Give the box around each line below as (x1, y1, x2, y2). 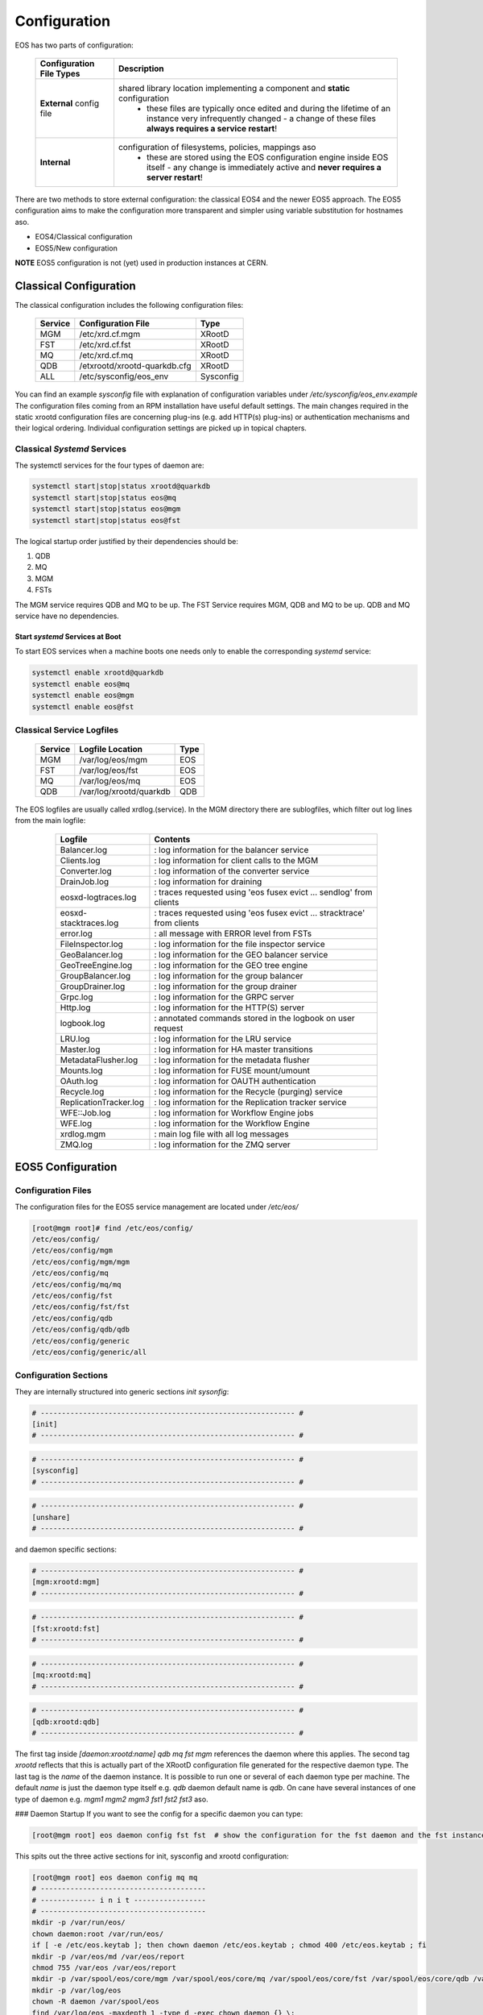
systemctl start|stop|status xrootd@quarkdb (31, 482, 211, 491)
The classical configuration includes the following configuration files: (14, 300, 244, 310)
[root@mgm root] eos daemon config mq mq (31, 1872, 198, 1882)
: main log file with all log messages (154, 1128, 289, 1140)
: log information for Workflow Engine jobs (154, 1107, 314, 1118)
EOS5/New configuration (35, 243, 118, 253)
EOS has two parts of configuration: (14, 40, 134, 50)
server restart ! (146, 172, 203, 183)
